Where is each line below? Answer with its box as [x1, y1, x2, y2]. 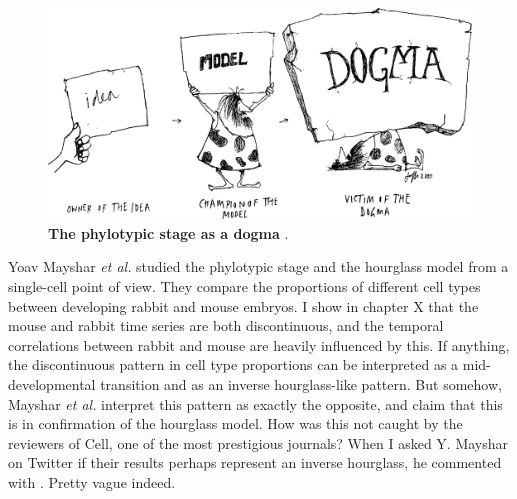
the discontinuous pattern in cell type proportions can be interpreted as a [8, 354, 459, 375]
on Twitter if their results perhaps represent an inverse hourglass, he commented [8, 452, 502, 473]
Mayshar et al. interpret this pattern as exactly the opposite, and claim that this [8, 393, 503, 414]
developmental [8, 373, 96, 394]
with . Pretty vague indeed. [8, 471, 176, 492]
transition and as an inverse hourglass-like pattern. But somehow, [100, 373, 502, 394]
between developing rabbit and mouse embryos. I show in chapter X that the [8, 295, 479, 316]
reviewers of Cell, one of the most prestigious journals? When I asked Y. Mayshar [8, 432, 509, 453]
